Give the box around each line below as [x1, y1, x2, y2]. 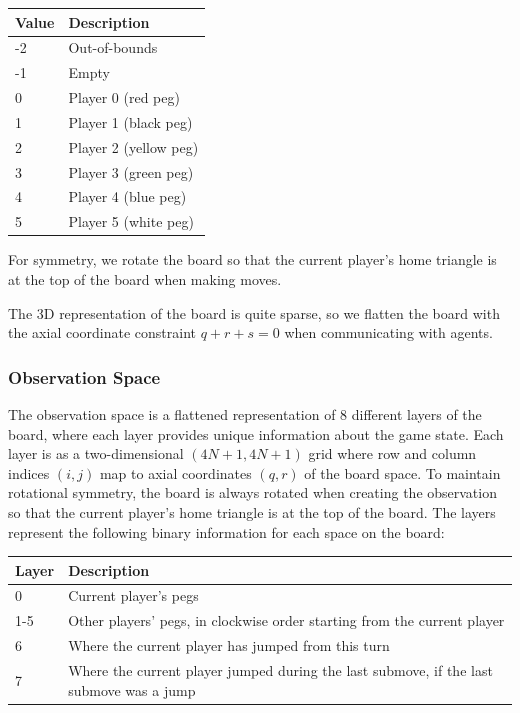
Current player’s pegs [68, 585, 199, 606]
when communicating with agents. [284, 322, 493, 343]
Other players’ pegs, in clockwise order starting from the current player [68, 610, 505, 631]
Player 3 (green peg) [68, 161, 194, 182]
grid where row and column [308, 443, 477, 464]
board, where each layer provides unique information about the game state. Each [8, 423, 504, 444]
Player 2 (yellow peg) [68, 136, 199, 157]
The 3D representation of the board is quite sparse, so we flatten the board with [8, 302, 500, 323]
